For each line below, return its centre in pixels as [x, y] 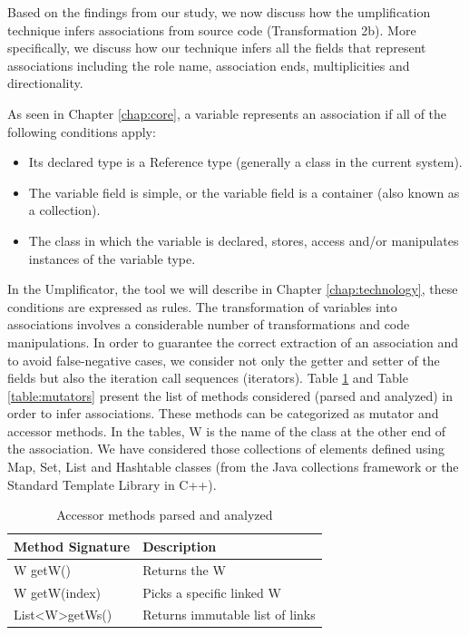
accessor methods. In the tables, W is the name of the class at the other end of [227, 430]
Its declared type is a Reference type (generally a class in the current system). [245, 162]
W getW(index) [58, 592]
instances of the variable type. [112, 258]
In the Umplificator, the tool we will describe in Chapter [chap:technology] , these [233, 289]
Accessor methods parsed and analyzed [165, 515]
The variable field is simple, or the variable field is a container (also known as [244, 192]
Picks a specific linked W [212, 592]
